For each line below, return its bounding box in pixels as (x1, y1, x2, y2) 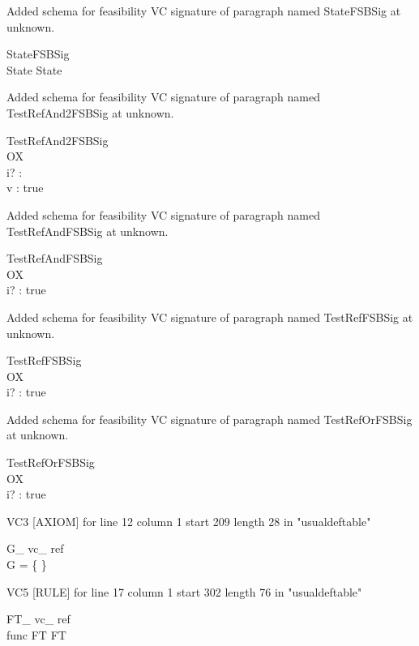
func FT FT (6, 626, 66, 643)
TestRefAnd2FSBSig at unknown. (6, 104, 174, 121)
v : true (6, 179, 44, 196)
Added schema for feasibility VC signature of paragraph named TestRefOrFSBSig (6, 410, 413, 427)
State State (6, 61, 62, 78)
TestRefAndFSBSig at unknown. (6, 222, 169, 239)
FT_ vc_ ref (6, 610, 71, 627)
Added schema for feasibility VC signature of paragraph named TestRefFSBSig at (6, 308, 413, 325)
